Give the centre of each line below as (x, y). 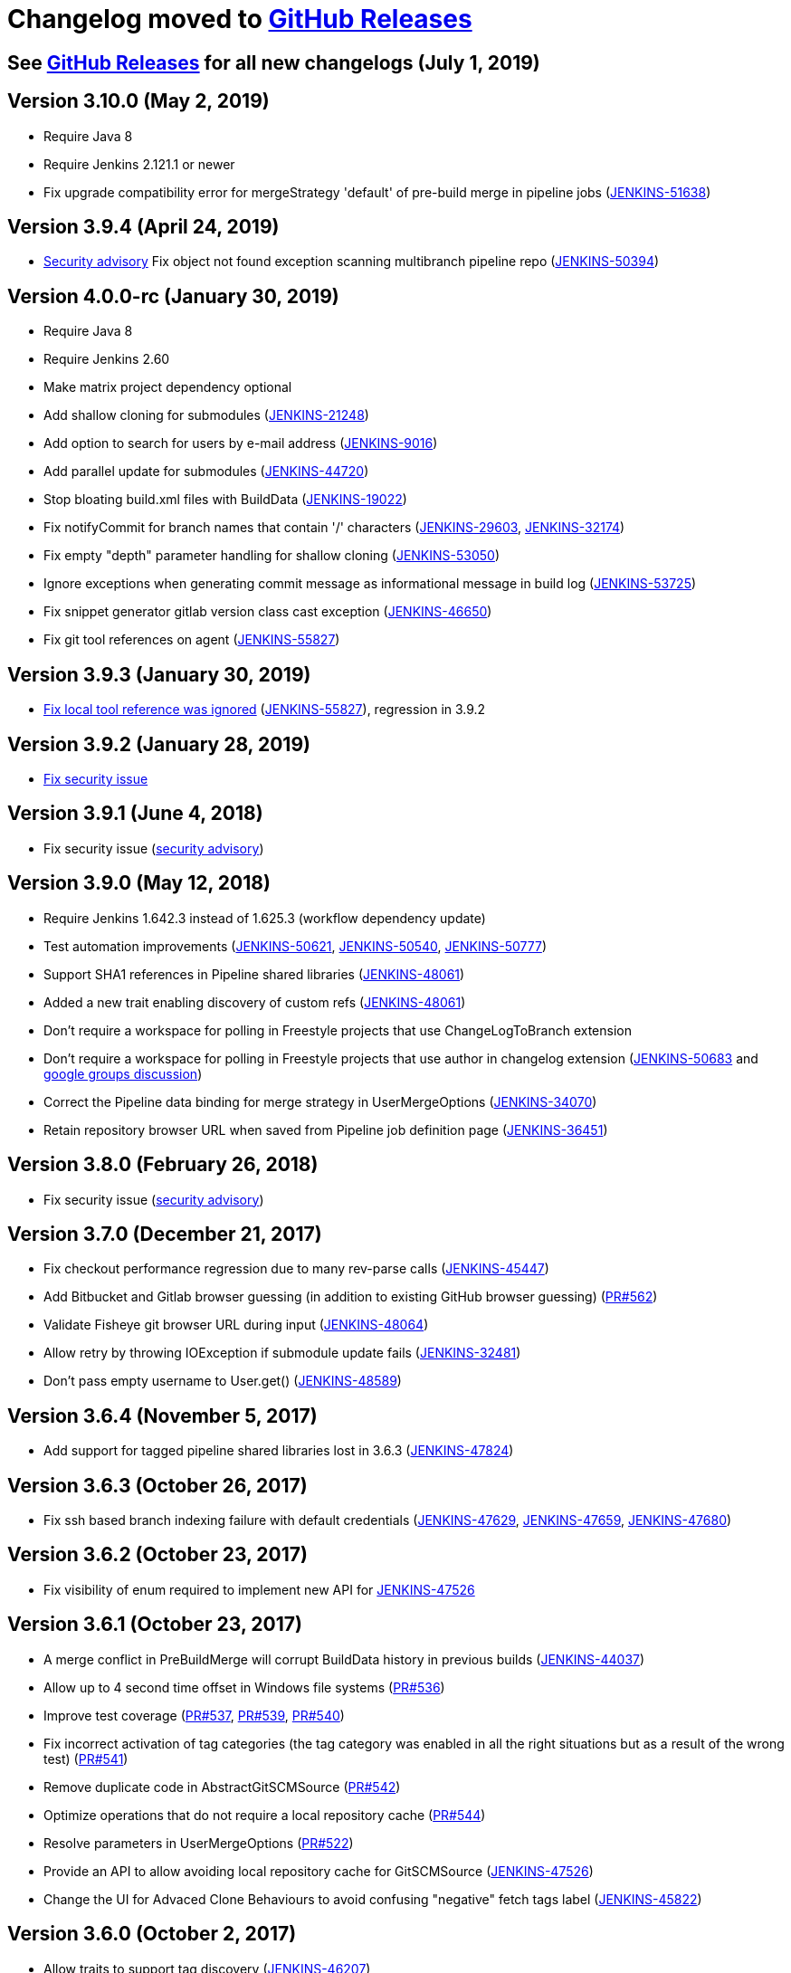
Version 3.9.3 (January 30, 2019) (159, 674)
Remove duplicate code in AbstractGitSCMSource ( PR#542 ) (222, 1787)
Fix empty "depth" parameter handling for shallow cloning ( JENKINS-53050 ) (272, 556)
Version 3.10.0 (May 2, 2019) (138, 101)
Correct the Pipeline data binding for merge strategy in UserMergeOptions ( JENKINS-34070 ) (320, 1101)
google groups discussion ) (123, 1073)
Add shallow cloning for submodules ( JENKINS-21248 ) (206, 415)
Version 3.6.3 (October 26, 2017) (157, 1485)
